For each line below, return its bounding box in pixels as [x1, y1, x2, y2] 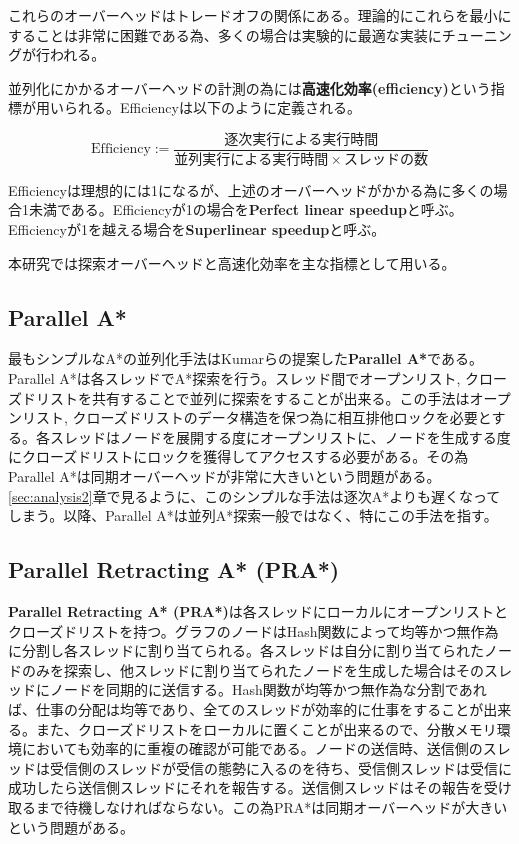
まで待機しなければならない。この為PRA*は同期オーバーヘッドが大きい [35, 796, 508, 817]
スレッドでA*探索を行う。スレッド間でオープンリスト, [104, 368, 461, 389]
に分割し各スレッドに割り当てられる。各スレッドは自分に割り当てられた [8, 640, 484, 661]
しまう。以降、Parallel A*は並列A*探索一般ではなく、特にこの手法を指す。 [8, 505, 498, 526]
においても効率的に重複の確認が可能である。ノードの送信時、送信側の [21, 738, 483, 759]
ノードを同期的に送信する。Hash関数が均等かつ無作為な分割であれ [49, 679, 487, 700]
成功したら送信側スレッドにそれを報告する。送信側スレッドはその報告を [8, 777, 484, 798]
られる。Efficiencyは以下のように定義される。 [63, 97, 361, 118]
